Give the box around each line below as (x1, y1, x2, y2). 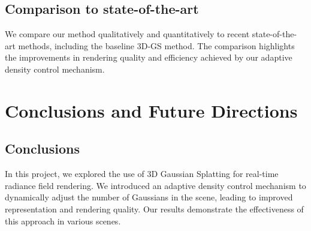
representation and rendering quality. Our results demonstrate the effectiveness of (5, 202, 304, 215)
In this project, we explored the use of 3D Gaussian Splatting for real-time (5, 167, 279, 180)
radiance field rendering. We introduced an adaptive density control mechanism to (5, 179, 306, 191)
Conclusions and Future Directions (5, 98, 298, 122)
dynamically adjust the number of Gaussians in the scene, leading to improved (5, 191, 293, 203)
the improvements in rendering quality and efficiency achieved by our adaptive (5, 51, 292, 64)
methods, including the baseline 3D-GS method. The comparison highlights (18, 39, 295, 52)
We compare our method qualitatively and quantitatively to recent (5, 28, 250, 40)
